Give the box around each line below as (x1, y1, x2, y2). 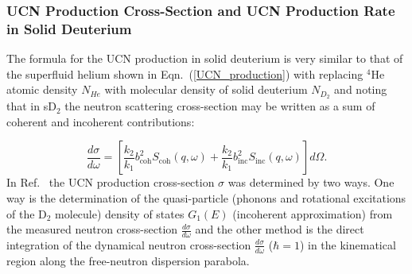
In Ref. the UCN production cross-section (6, 174, 215, 191)
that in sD (6, 98, 56, 114)
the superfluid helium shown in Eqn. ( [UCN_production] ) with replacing (6, 65, 363, 82)
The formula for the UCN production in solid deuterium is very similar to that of (6, 50, 403, 67)
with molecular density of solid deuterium (104, 81, 308, 98)
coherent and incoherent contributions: (6, 113, 195, 129)
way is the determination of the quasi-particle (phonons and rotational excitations (6, 189, 406, 206)
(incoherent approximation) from (232, 205, 393, 222)
